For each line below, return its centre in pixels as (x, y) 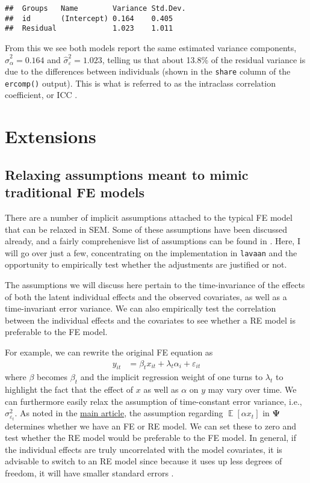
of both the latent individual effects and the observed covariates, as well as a (146, 296)
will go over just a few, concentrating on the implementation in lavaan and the (151, 252)
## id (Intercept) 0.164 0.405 (89, 18)
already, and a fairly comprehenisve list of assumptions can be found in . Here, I (153, 241)
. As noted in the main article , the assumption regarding (119, 413)
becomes (52, 377)
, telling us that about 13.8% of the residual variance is (204, 59)
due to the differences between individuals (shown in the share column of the (148, 71)
